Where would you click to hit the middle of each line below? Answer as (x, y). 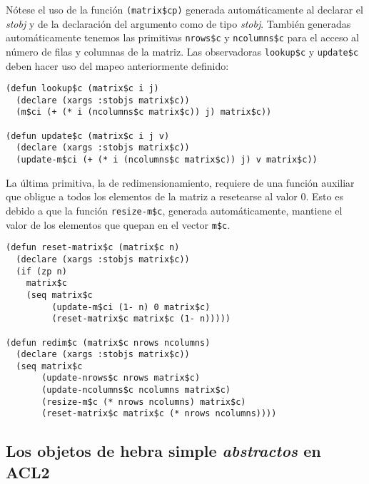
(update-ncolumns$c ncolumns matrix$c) (136, 390)
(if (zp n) (41, 271)
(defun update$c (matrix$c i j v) (88, 136)
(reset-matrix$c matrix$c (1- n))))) (141, 319)
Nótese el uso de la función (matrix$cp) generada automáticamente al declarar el (184, 9)
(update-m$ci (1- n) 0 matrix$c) (131, 307)
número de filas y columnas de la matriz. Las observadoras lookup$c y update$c (182, 51)
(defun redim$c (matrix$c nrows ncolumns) (108, 343)
